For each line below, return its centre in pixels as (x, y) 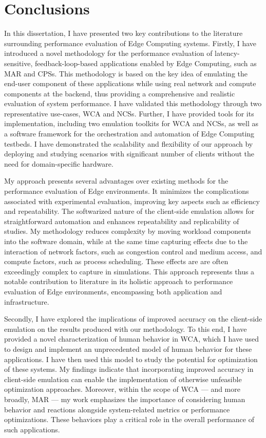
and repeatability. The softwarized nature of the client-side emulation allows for (129, 211)
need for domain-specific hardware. (59, 163)
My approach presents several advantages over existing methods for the (116, 181)
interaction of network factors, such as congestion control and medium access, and (133, 251)
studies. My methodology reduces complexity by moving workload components (128, 231)
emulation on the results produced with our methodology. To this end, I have (126, 328)
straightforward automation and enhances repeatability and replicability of (122, 221)
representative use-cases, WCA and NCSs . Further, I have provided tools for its (129, 113)
